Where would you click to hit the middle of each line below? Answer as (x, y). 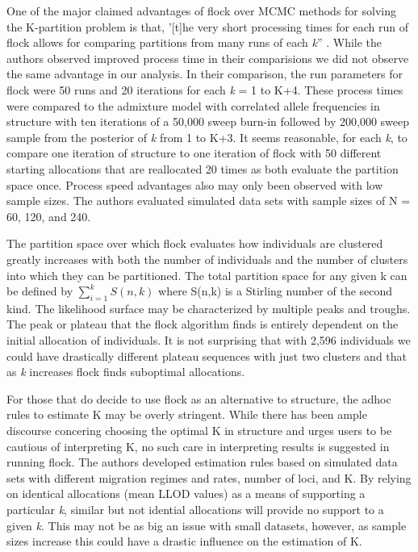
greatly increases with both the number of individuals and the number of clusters (207, 259)
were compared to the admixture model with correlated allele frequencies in (193, 105)
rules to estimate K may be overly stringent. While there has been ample (187, 414)
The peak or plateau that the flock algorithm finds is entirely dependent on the (203, 324)
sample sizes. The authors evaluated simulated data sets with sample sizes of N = (209, 201)
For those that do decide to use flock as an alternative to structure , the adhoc (199, 398)
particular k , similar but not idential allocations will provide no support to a (195, 510)
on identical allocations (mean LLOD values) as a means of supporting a (186, 493)
